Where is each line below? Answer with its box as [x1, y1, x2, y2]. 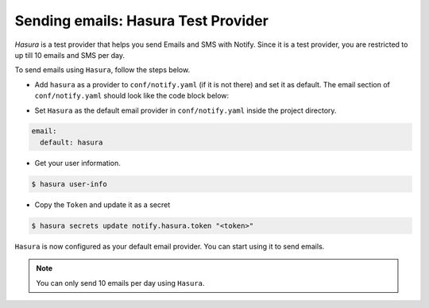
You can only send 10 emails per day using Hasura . [36, 278, 205, 287]
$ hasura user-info [31, 179, 107, 188]
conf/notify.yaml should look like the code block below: [34, 91, 230, 101]
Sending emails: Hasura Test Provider [14, 12, 269, 29]
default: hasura [40, 137, 103, 147]
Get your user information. [34, 158, 121, 167]
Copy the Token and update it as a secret [34, 199, 171, 210]
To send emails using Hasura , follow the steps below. [14, 65, 191, 75]
